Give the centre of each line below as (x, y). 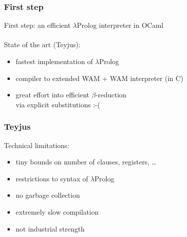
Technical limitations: (37, 145)
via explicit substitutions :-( (58, 104)
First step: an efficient (37, 25)
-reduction (111, 95)
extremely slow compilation (57, 211)
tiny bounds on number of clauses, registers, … (86, 162)
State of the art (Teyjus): (42, 44)
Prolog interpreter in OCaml (120, 25)
